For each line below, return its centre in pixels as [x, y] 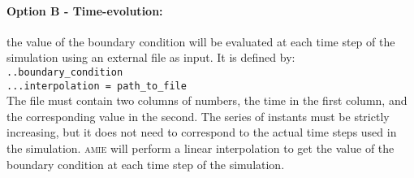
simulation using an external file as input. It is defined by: [151, 57]
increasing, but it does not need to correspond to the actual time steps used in [202, 132]
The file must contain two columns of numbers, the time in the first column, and [207, 100]
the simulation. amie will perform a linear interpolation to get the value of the [201, 148]
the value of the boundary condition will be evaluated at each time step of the [201, 41]
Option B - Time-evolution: [85, 10]
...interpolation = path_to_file [97, 86]
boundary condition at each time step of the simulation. [146, 164]
